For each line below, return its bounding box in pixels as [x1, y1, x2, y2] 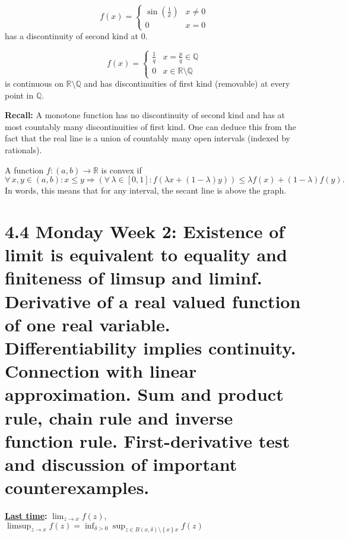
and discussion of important [5, 451, 237, 476]
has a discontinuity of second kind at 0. [5, 29, 148, 42]
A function [5, 163, 44, 176]
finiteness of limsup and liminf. [5, 265, 262, 290]
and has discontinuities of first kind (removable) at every [84, 77, 290, 90]
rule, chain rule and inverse [5, 405, 233, 429]
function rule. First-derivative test [5, 428, 290, 452]
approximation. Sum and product [5, 382, 284, 406]
